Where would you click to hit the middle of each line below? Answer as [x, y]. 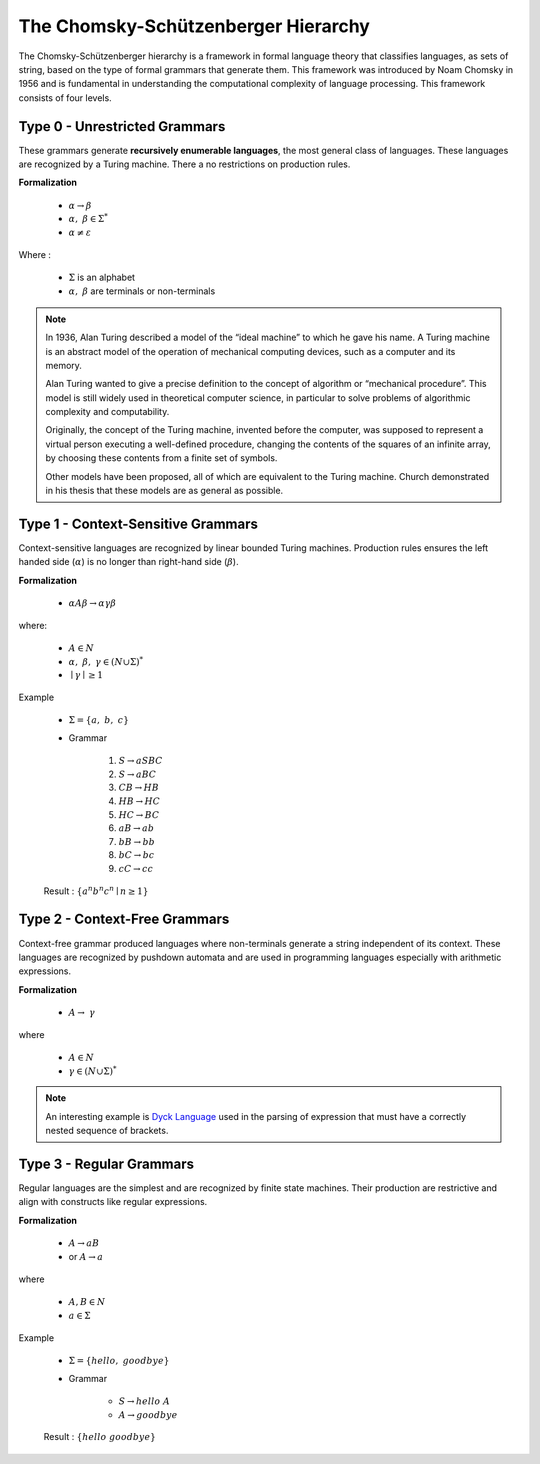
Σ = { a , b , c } [99, 720]
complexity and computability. [107, 412]
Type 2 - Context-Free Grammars [124, 919]
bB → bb [136, 841]
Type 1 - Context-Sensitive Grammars [138, 523]
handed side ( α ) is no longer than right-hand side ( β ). [128, 562]
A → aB [84, 1243]
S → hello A [144, 1401]
